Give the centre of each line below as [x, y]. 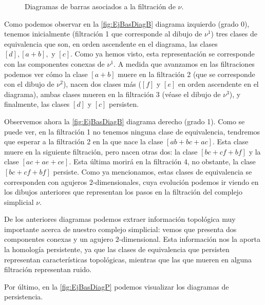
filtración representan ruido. [48, 269]
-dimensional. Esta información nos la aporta [190, 239]
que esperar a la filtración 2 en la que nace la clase [84, 141]
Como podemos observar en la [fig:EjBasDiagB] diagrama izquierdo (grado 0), [127, 23]
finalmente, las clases [37, 104]
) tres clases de [234, 34]
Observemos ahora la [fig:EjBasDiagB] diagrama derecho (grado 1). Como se [125, 121]
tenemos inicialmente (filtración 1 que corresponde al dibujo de [103, 34]
